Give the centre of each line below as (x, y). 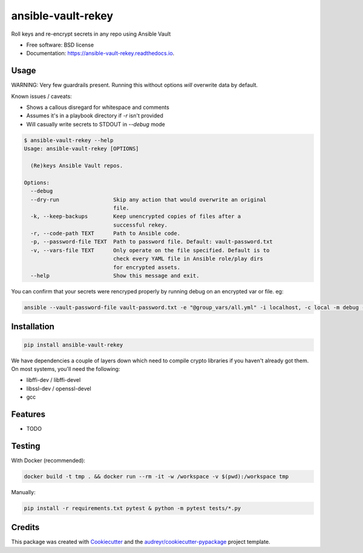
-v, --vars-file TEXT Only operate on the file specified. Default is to (150, 250)
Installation (33, 327)
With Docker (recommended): (48, 460)
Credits (25, 527)
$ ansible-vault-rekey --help (69, 140)
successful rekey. (140, 225)
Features (28, 414)
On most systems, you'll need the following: (66, 368)
